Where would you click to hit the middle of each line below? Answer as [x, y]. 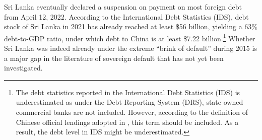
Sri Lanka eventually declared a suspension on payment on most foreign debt [123, 7]
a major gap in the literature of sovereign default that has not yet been [114, 58]
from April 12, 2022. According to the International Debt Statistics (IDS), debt [126, 16]
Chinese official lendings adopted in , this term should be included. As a [127, 122]
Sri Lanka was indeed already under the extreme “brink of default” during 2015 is [130, 48]
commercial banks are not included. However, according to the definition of [132, 112]
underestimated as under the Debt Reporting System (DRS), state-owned [129, 102]
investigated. [23, 68]
